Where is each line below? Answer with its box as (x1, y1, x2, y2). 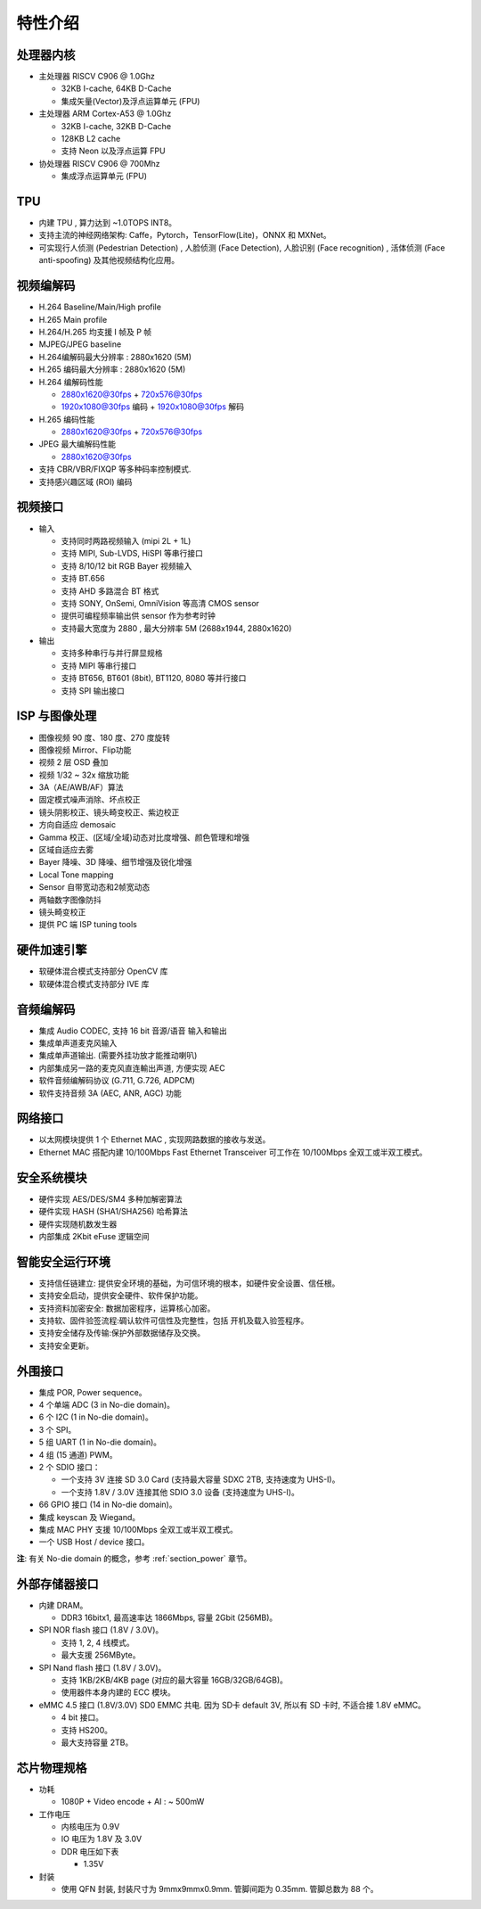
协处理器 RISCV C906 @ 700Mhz (38, 158, 160, 169)
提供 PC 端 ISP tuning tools (38, 919, 137, 930)
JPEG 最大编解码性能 (38, 439, 116, 449)
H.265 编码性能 (38, 414, 95, 424)
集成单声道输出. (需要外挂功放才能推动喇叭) (38, 1050, 198, 1061)
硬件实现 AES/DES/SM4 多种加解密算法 (38, 1193, 183, 1204)
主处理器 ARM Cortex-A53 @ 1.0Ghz (38, 108, 172, 119)
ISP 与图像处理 (16, 709, 97, 724)
